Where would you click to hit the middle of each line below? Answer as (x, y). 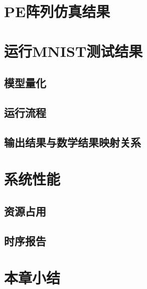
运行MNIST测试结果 (73, 51)
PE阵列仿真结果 (57, 11)
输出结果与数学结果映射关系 (72, 142)
